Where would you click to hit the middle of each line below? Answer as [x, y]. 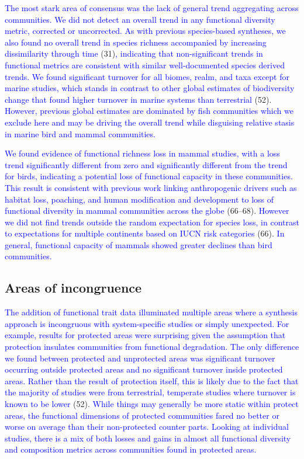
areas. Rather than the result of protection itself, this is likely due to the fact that [152, 380]
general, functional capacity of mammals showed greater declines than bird [139, 244]
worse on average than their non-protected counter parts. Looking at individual [147, 427]
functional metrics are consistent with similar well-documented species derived [145, 65]
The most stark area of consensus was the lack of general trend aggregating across [152, 8]
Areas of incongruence [73, 288]
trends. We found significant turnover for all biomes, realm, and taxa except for [147, 76]
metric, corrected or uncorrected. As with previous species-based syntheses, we [145, 31]
